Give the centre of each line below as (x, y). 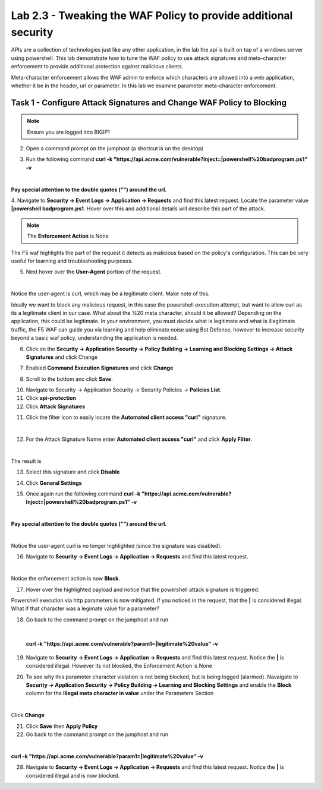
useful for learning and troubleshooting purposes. (72, 261)
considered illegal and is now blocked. (73, 775)
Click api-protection (51, 398)
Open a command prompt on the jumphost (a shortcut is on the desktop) (115, 149)
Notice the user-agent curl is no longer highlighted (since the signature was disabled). (117, 545)
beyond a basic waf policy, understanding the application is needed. (95, 338)
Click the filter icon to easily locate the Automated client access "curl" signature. (126, 417)
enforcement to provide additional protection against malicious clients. (97, 67)
